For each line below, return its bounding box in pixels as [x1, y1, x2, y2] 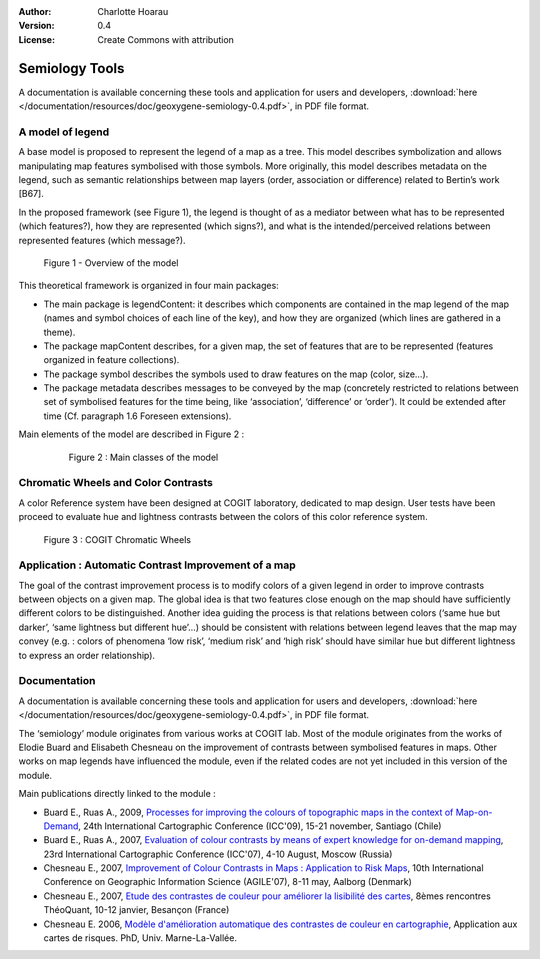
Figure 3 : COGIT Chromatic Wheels [43, 533, 192, 545]
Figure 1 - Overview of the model [43, 256, 179, 269]
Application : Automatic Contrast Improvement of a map [18, 558, 297, 572]
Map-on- [455, 806, 493, 818]
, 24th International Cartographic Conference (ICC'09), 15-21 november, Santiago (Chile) [78, 820, 442, 832]
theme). [43, 326, 76, 338]
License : [18, 33, 55, 45]
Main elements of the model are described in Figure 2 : [18, 428, 245, 440]
